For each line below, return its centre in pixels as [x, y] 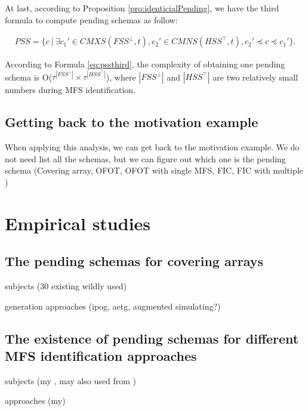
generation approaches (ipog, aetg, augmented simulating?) [113, 306]
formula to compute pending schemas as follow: [91, 19]
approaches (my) [35, 401]
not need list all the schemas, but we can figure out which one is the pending [145, 158]
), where [121, 77]
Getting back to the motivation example [132, 122]
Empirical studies [78, 223]
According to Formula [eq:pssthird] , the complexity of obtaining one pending [145, 64]
